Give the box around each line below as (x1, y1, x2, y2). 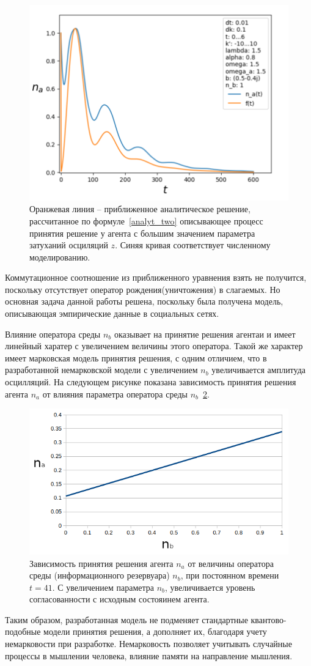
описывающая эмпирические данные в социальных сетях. (5, 307, 219, 320)
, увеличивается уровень (165, 580, 255, 593)
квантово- (251, 613, 287, 626)
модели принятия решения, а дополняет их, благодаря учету (43, 625, 267, 638)
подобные (5, 625, 41, 638)
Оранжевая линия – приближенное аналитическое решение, (29, 202, 251, 215)
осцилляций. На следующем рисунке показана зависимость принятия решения (5, 376, 296, 388)
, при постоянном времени (180, 569, 279, 582)
